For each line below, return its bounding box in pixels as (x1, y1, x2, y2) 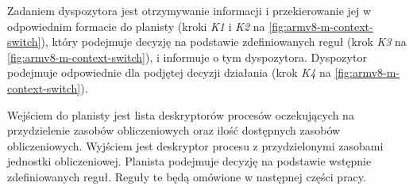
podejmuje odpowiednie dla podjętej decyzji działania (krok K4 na (7, 64, 331, 81)
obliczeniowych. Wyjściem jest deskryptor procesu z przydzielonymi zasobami (7, 137, 384, 154)
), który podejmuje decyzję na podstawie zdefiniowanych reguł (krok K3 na (41, 33, 407, 50)
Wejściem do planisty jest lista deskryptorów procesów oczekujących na (7, 106, 354, 123)
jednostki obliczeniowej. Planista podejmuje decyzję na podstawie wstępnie (7, 153, 372, 169)
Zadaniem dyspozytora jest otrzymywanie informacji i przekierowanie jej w (7, 2, 372, 18)
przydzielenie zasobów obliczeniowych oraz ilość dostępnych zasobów (7, 122, 341, 139)
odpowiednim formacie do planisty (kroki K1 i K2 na (7, 17, 265, 34)
